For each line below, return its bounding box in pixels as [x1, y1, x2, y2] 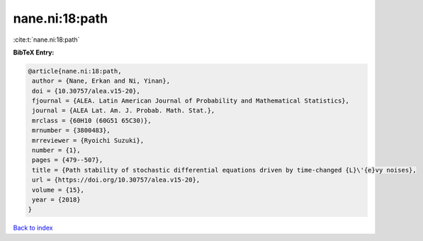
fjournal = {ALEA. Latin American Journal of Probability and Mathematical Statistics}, [32, 97, 350, 105]
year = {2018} [32, 196, 81, 204]
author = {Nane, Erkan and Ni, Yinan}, [32, 77, 170, 85]
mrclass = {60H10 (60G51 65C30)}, [32, 117, 152, 124]
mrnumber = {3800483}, [32, 127, 111, 134]
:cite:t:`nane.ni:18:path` [13, 35, 80, 44]
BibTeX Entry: [13, 48, 55, 57]
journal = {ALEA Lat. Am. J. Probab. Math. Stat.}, [32, 107, 215, 114]
